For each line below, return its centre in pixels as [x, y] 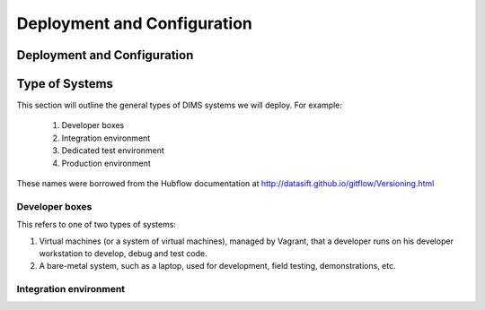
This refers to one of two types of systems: [97, 225]
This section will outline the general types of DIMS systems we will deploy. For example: [180, 105]
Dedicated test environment [113, 151]
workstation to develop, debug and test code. [123, 253]
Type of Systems [65, 84]
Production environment [106, 163]
